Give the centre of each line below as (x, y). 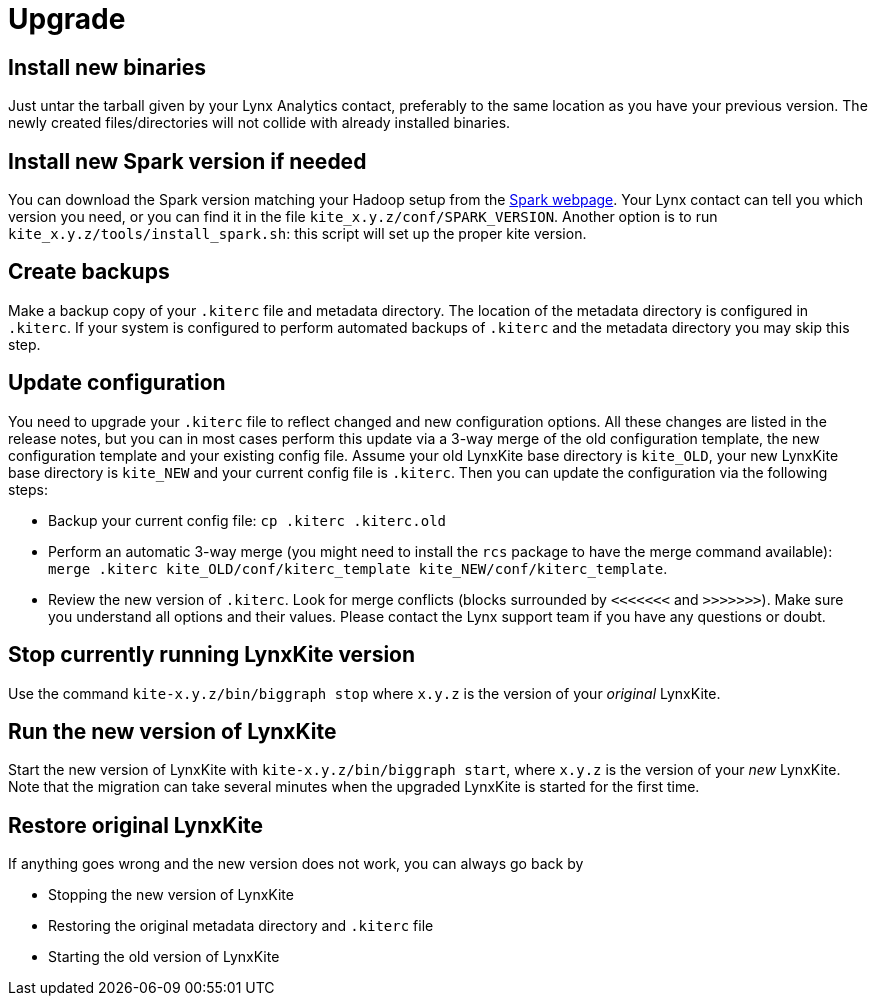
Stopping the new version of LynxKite (171, 895)
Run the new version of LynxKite (172, 731)
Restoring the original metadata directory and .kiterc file (241, 926)
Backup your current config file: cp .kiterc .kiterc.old (247, 520)
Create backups (89, 272)
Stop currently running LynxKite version (212, 655)
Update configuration (117, 383)
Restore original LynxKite (136, 825)
